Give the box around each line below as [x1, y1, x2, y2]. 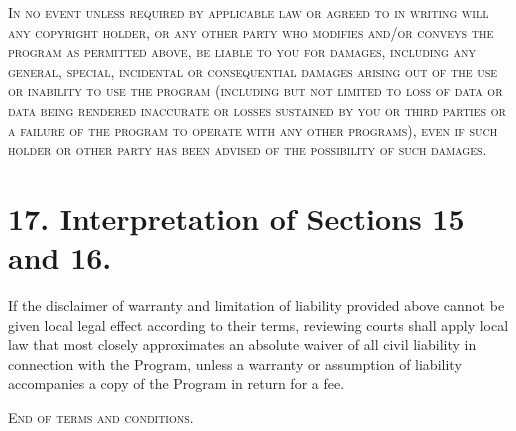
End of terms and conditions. [8, 407, 194, 428]
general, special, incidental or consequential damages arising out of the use [8, 60, 498, 81]
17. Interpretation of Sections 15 [8, 197, 465, 238]
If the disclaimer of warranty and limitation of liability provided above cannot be [8, 295, 505, 316]
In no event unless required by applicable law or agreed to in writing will [8, 2, 489, 22]
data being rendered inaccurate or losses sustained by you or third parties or [8, 99, 506, 120]
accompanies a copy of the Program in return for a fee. [8, 373, 345, 394]
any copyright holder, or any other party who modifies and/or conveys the [8, 21, 494, 42]
